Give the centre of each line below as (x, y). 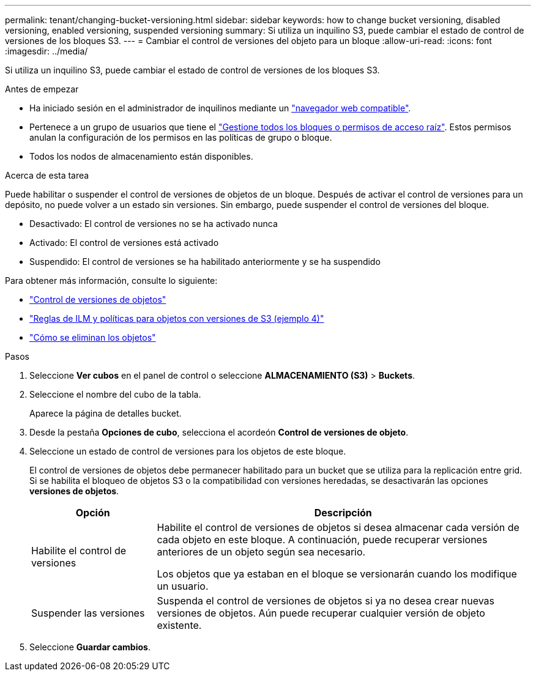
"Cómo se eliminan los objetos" (93, 337)
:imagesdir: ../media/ (47, 51)
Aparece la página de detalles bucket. (106, 413)
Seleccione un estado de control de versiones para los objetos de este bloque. (188, 451)
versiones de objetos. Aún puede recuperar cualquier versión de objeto (321, 613)
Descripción (343, 513)
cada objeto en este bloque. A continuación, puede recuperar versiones (322, 540)
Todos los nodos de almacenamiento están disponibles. (141, 156)
